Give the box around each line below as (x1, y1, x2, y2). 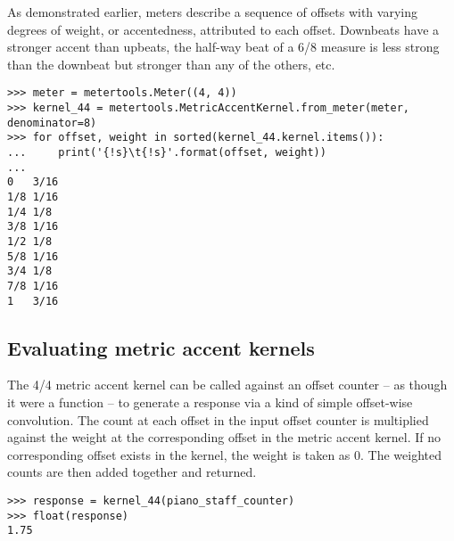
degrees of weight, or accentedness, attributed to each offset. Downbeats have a (7, 20, 440, 38)
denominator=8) (7, 116, 97, 129)
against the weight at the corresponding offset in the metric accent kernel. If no (7, 428, 442, 447)
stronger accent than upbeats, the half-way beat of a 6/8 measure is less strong (7, 37, 440, 56)
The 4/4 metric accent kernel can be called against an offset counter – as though (7, 375, 448, 394)
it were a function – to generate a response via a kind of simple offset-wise (7, 393, 413, 412)
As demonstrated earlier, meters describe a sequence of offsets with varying (7, 3, 417, 20)
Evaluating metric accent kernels (7, 333, 315, 361)
